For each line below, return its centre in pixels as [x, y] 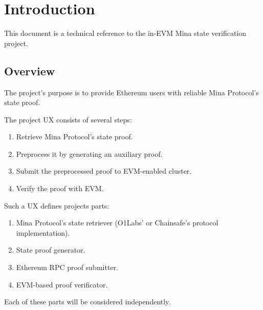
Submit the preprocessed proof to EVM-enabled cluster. [104, 171]
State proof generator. [51, 250]
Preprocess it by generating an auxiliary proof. [89, 153]
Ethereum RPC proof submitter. [67, 267]
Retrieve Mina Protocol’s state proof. [74, 137]
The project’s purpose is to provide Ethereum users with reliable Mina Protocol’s [131, 92]
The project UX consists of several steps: [68, 119]
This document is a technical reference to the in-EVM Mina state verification [125, 33]
